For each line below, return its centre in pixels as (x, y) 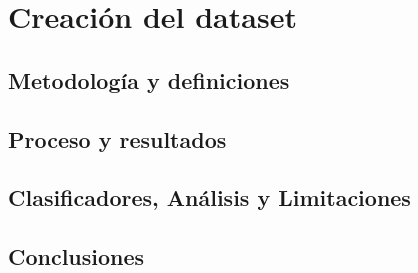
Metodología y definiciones (149, 79)
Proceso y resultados (117, 138)
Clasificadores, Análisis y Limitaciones (209, 197)
